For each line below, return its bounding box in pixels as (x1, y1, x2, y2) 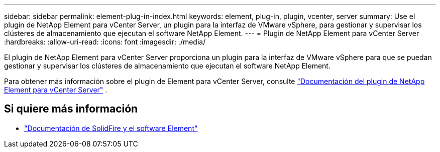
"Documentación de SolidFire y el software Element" (24, 123, 198, 132)
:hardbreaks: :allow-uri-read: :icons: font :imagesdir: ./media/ (4, 37, 206, 46)
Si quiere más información (4, 102, 138, 115)
